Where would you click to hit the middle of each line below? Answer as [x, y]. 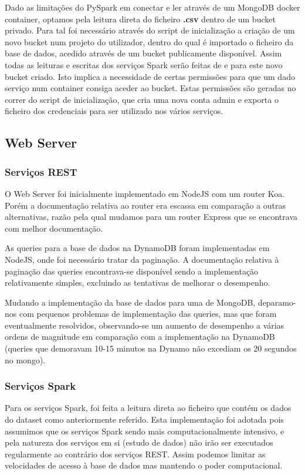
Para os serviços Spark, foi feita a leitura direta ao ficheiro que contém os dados [148, 408]
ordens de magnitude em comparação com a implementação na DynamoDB [140, 337]
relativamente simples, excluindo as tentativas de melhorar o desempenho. [138, 282]
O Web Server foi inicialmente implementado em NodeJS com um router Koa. [145, 193]
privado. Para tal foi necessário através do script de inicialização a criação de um [150, 30]
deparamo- [277, 302]
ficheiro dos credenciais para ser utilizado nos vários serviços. [114, 111]
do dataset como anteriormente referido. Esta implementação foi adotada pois [144, 419]
